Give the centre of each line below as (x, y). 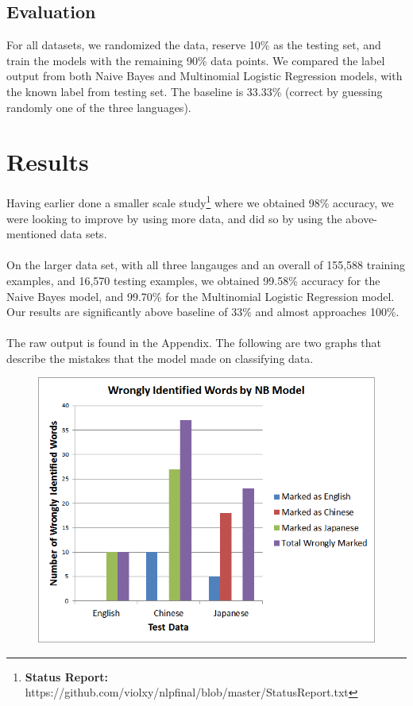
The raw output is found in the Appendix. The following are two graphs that (194, 343)
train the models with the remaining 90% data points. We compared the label (196, 60)
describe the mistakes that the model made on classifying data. (160, 358)
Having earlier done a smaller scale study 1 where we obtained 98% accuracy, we (200, 201)
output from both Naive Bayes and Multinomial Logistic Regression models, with (205, 76)
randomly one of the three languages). (99, 107)
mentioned (32, 234)
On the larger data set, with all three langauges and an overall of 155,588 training (206, 265)
